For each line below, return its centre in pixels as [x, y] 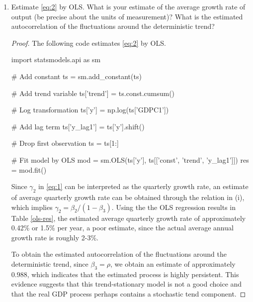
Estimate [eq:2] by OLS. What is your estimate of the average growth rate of [128, 6]
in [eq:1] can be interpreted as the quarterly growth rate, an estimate [143, 186]
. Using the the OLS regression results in [174, 207]
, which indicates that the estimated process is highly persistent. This [133, 274]
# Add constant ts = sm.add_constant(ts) [76, 76]
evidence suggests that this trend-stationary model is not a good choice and [126, 284]
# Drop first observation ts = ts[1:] [65, 143]
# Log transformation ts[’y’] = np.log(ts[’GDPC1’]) [90, 110]
